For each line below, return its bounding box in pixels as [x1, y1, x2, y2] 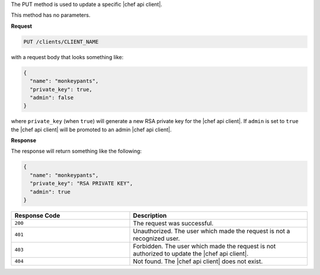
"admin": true [30, 188, 71, 195]
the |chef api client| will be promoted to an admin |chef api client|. [11, 126, 172, 133]
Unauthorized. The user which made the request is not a [133, 227, 290, 235]
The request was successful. [133, 219, 214, 227]
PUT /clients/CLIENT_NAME [23, 38, 99, 45]
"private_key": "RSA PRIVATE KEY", [30, 180, 133, 187]
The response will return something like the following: [11, 148, 142, 155]
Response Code [14, 211, 60, 219]
